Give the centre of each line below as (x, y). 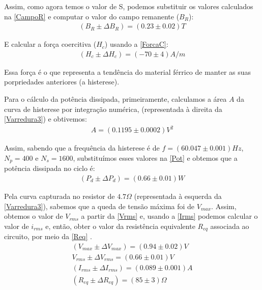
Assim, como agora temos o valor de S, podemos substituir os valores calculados (129, 6)
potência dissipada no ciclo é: (50, 168)
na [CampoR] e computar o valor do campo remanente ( (92, 16)
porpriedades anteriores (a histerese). (62, 82)
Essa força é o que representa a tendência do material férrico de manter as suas (128, 71)
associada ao (230, 226)
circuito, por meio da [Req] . (48, 236)
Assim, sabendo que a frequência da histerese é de (82, 148)
